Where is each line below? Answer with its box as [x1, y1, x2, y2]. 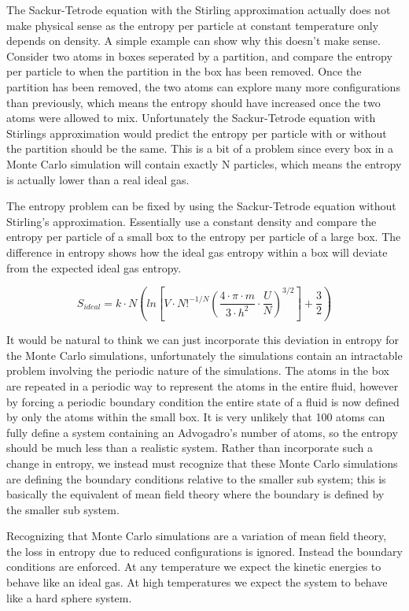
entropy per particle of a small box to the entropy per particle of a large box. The [6, 228, 401, 245]
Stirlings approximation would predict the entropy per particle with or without [6, 124, 387, 141]
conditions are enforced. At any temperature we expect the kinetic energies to [6, 558, 381, 575]
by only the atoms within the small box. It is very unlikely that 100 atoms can [6, 409, 385, 425]
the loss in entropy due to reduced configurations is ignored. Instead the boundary [6, 542, 403, 559]
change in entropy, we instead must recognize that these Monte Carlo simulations [6, 454, 398, 471]
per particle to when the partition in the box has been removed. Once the [6, 63, 362, 80]
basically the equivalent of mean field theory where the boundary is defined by [6, 486, 385, 502]
